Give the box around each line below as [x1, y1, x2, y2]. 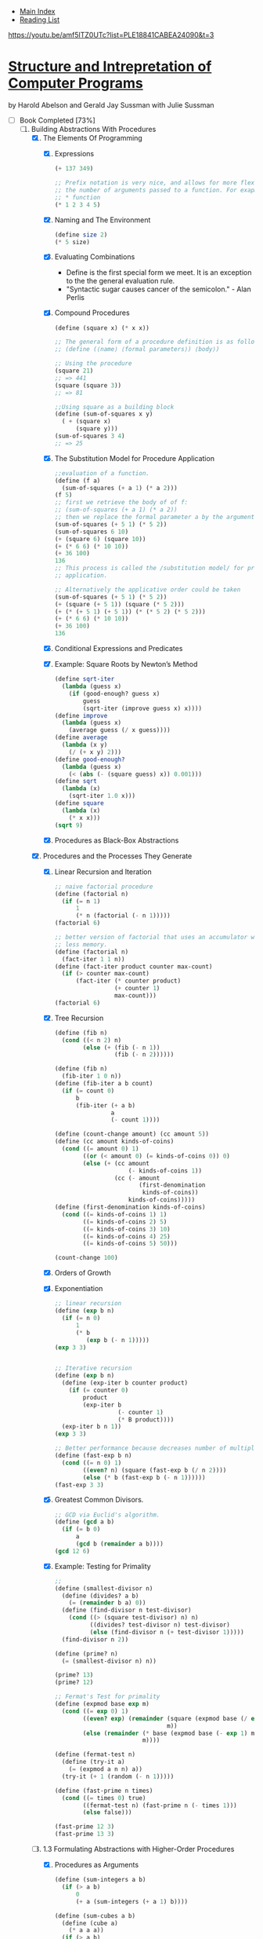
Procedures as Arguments [54, 1860, 139, 1870]
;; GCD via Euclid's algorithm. [54, 1511, 160, 1519]
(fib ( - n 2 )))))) [113, 1051, 175, 1059]
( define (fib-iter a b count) [54, 1080, 153, 1088]
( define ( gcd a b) [54, 1518, 115, 1526]
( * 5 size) [54, 238, 90, 246]
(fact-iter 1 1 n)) [61, 955, 125, 963]
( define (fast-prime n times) [54, 1787, 153, 1794]
